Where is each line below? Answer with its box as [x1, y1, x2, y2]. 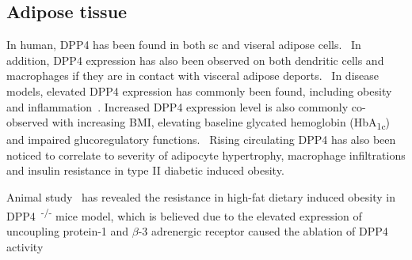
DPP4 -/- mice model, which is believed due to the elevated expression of [6, 205, 362, 224]
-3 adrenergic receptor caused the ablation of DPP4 [138, 222, 388, 239]
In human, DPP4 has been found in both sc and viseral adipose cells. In [6, 36, 361, 53]
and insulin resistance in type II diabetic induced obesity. [6, 162, 284, 179]
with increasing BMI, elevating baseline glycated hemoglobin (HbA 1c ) [51, 114, 391, 132]
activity [6, 238, 44, 254]
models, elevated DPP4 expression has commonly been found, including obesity [6, 82, 392, 99]
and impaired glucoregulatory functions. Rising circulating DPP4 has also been [6, 131, 396, 148]
